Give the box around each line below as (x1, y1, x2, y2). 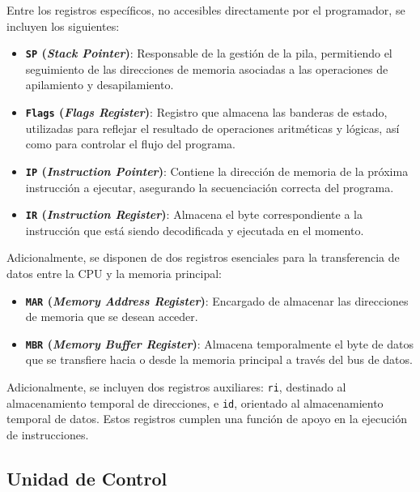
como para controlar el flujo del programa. (25, 135, 236, 152)
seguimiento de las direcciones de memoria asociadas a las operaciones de (25, 60, 388, 77)
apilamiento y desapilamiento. (25, 76, 174, 93)
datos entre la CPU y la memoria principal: (6, 264, 222, 281)
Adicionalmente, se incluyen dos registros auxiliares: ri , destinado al (6, 379, 346, 396)
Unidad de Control (6, 465, 168, 490)
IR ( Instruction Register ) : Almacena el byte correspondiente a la (25, 206, 363, 223)
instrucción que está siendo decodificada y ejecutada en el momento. (25, 221, 364, 238)
